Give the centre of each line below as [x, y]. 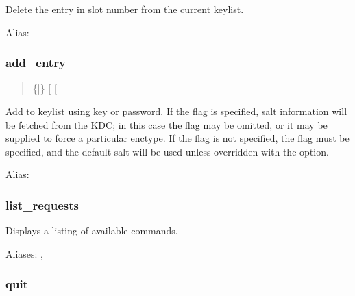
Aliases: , [24, 253]
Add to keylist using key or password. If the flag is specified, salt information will [176, 111]
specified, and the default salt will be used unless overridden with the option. [167, 151]
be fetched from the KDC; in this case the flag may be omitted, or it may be [167, 124]
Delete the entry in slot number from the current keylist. [125, 9]
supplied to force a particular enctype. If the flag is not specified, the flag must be [177, 138]
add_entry [36, 63]
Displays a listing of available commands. [92, 231]
